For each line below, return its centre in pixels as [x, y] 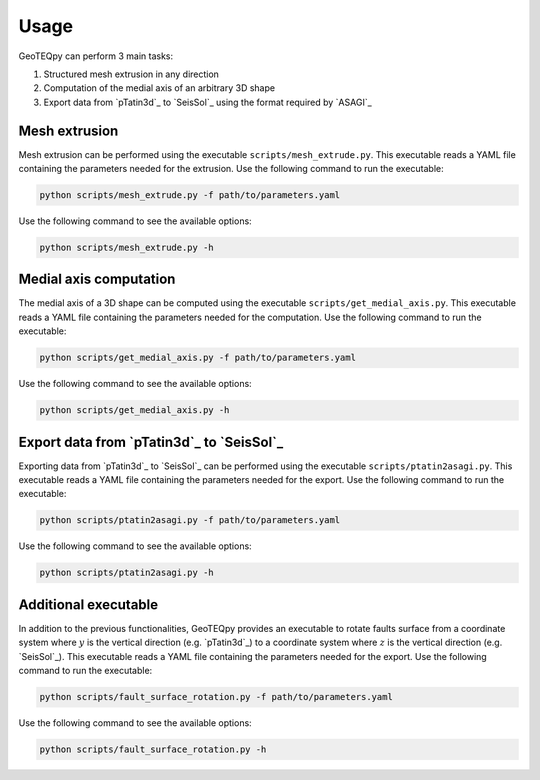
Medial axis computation [97, 279]
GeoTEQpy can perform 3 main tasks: [96, 56]
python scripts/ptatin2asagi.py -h [126, 573]
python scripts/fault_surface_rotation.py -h [153, 749]
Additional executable [88, 604]
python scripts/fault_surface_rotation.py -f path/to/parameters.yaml [216, 697]
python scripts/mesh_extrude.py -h [126, 247]
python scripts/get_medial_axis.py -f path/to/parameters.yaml [198, 358]
